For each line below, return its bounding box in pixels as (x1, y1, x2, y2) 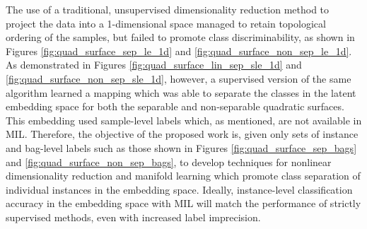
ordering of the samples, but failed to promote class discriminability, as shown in (6, 30, 355, 45)
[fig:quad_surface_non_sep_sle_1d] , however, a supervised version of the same (6, 71, 351, 86)
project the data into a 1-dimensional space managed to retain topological (6, 16, 326, 30)
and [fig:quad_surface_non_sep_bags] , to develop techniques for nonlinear (6, 154, 332, 169)
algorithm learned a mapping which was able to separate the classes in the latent (6, 85, 356, 100)
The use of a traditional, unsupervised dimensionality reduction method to (6, 2, 330, 16)
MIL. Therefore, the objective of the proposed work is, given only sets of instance (6, 127, 359, 141)
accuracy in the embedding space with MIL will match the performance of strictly (6, 196, 361, 211)
